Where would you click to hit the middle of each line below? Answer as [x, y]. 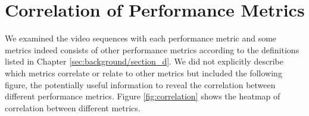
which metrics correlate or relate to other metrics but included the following [143, 72]
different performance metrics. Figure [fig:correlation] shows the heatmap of [143, 96]
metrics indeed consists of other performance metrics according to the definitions [152, 49]
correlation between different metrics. [73, 107]
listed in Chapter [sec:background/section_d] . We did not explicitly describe [144, 61]
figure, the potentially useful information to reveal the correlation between [140, 84]
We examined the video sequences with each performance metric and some [141, 38]
